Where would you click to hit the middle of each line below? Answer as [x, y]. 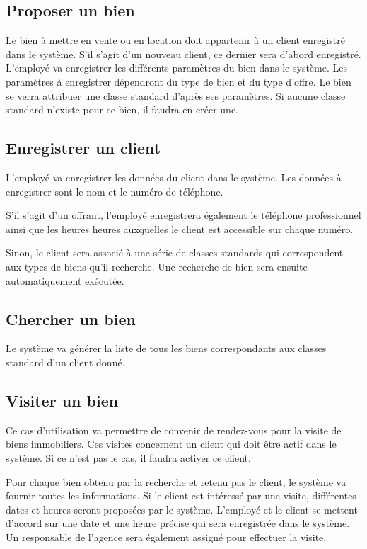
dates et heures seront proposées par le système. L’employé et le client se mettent [182, 509]
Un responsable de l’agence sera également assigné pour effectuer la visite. [166, 537]
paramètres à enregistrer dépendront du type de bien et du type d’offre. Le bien [179, 81]
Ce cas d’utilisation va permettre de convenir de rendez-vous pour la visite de [174, 430]
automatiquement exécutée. [65, 280]
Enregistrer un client [83, 148]
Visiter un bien [62, 400]
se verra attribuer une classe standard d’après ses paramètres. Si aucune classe [176, 95]
